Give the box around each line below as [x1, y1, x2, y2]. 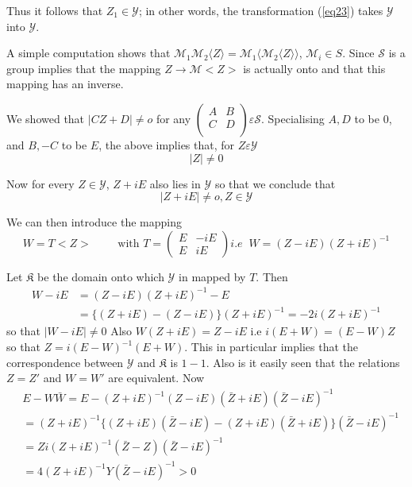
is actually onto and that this [243, 60, 386, 76]
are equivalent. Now [108, 369, 205, 386]
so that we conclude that [214, 175, 336, 191]
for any [156, 110, 191, 126]
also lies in [149, 175, 201, 191]
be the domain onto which [37, 268, 164, 284]
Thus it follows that [6, 2, 103, 18]
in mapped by [179, 268, 246, 284]
